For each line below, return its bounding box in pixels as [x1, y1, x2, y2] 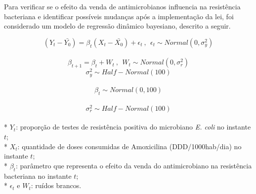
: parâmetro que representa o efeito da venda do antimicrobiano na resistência [15, 160, 252, 170]
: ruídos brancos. [31, 180, 82, 191]
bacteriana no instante [4, 170, 72, 181]
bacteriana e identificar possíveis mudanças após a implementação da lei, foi [4, 11, 234, 21]
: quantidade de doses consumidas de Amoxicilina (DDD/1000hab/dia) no [17, 141, 242, 151]
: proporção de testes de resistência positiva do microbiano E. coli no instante [16, 122, 251, 132]
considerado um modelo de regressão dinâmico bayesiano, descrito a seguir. [4, 21, 231, 31]
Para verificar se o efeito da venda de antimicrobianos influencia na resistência [4, 1, 241, 11]
